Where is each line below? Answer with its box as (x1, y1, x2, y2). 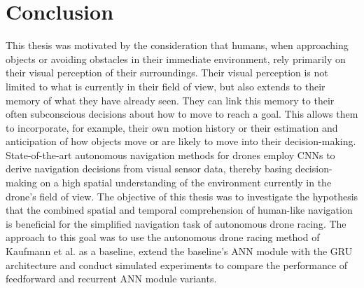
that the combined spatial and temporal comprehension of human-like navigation (6, 203, 353, 217)
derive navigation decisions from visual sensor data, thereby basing (6, 161, 292, 176)
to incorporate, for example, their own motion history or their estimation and (6, 120, 338, 135)
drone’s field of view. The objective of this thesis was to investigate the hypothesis (6, 188, 358, 203)
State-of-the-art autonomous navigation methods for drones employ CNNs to (6, 147, 335, 162)
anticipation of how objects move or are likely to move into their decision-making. (6, 134, 356, 149)
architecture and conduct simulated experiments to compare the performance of (6, 257, 348, 272)
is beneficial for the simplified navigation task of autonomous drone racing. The (6, 216, 346, 231)
